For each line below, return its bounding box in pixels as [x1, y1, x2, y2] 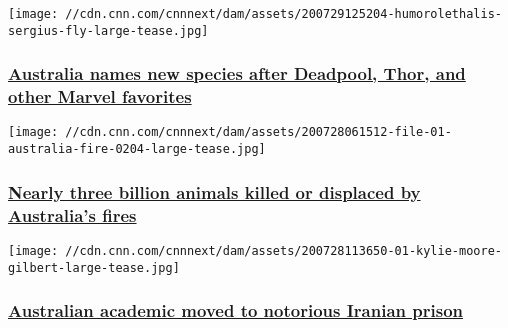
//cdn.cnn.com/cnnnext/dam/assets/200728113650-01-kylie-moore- [65, 243, 502, 258]
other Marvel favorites [8, 84, 192, 109]
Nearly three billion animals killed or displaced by [8, 179, 421, 204]
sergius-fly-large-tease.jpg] [8, 23, 209, 38]
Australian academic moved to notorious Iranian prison [8, 298, 464, 323]
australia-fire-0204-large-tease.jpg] [8, 142, 266, 157]
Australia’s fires [8, 202, 137, 227]
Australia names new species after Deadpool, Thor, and [8, 61, 466, 86]
